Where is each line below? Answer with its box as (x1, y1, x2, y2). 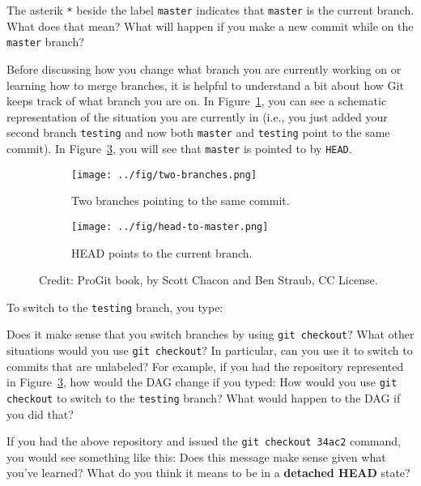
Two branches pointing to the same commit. (71, 192, 290, 209)
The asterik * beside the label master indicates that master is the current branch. (6, 2, 415, 18)
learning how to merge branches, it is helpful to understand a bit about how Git (6, 76, 404, 93)
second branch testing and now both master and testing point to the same (6, 124, 390, 141)
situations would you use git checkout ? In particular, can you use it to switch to (6, 342, 413, 358)
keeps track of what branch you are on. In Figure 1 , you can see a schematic (6, 92, 387, 109)
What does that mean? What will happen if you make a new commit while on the (6, 17, 414, 34)
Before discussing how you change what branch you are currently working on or (6, 60, 402, 77)
